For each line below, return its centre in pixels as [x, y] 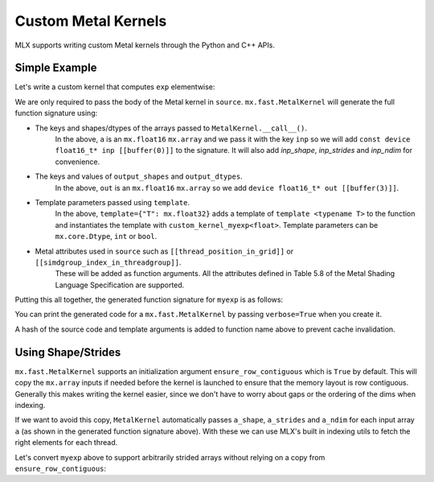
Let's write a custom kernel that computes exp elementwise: [115, 87]
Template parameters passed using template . [113, 202]
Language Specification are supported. [120, 285]
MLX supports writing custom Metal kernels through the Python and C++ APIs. [145, 45]
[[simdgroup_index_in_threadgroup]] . [108, 262]
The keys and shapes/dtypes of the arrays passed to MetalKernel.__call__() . [171, 128]
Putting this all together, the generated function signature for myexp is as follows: [149, 300]
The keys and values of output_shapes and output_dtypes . [139, 176]
